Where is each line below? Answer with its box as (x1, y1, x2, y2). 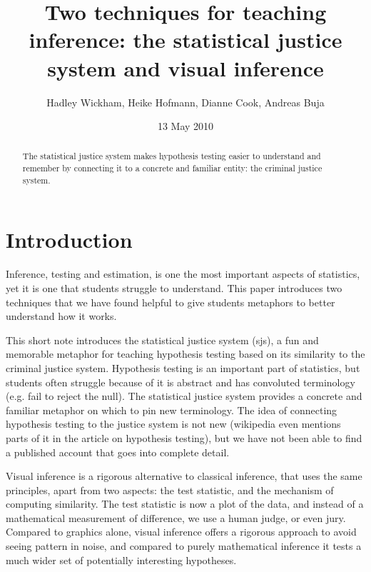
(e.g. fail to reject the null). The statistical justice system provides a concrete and (6, 388, 362, 403)
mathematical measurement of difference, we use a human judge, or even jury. (6, 510, 346, 525)
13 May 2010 (157, 119, 214, 134)
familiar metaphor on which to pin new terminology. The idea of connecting (6, 402, 337, 417)
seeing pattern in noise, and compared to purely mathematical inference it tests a (6, 538, 362, 553)
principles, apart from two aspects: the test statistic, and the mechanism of (6, 482, 334, 497)
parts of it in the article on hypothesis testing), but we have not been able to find (6, 430, 362, 445)
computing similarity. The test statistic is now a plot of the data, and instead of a (6, 496, 364, 511)
